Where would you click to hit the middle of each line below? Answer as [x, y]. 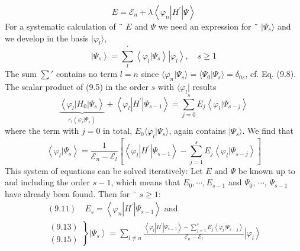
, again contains [197, 131]
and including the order [48, 182]
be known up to [267, 170]
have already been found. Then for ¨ [71, 193]
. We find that [268, 131]
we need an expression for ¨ [208, 26]
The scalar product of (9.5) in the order [77, 87]
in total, [118, 131]
